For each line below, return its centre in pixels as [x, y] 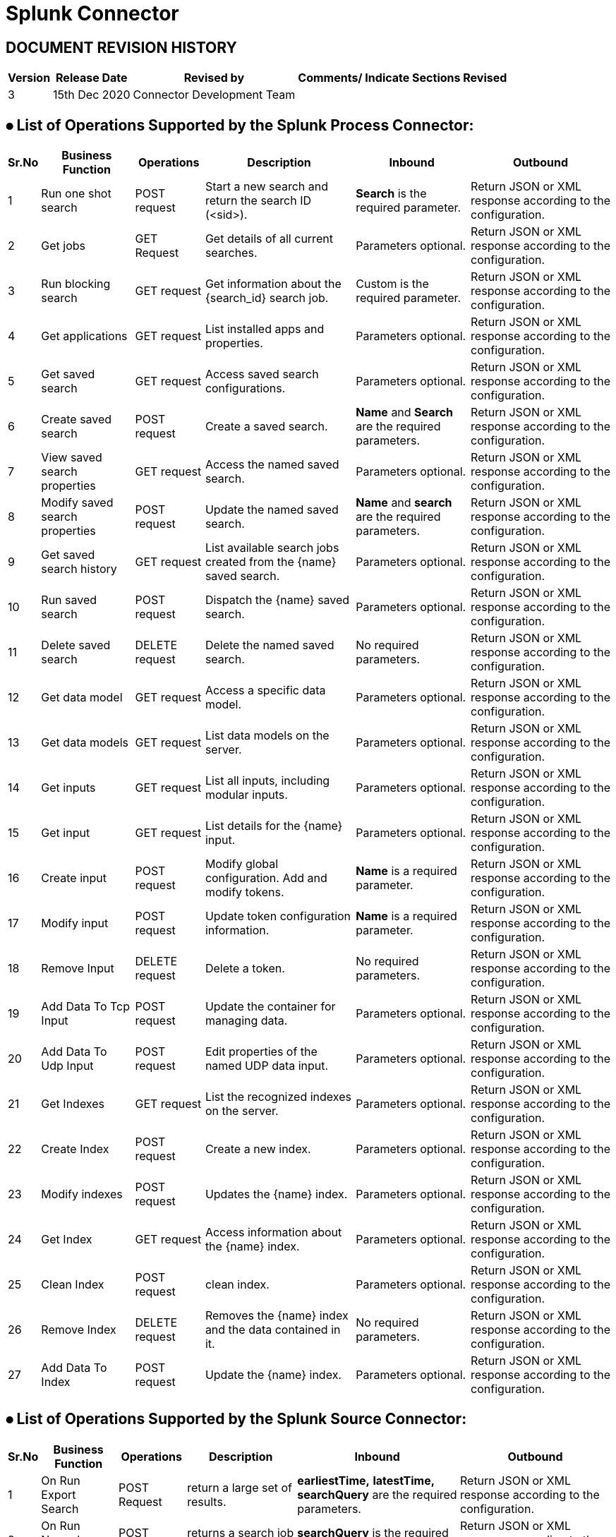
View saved [72, 458]
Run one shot [76, 194]
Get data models [85, 743]
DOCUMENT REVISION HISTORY [121, 47]
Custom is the [392, 284]
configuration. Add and [266, 878]
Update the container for [270, 1007]
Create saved [77, 420]
